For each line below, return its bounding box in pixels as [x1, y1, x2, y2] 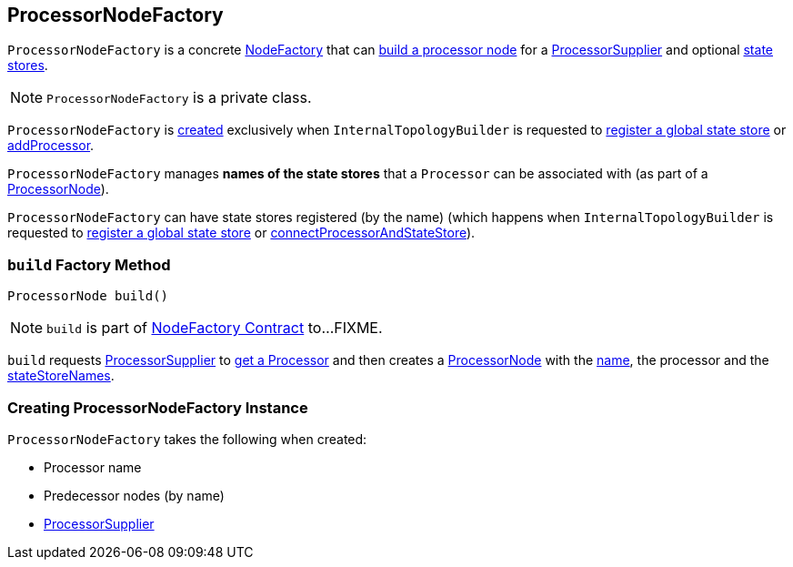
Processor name [44, 459, 142, 475]
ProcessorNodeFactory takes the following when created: [7, 430, 367, 447]
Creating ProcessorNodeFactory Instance [7, 398, 308, 417]
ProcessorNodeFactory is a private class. [46, 88, 312, 107]
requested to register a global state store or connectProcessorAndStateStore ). [7, 225, 476, 241]
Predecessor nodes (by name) [44, 487, 225, 503]
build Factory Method [7, 255, 171, 274]
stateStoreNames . [7, 368, 115, 384]
